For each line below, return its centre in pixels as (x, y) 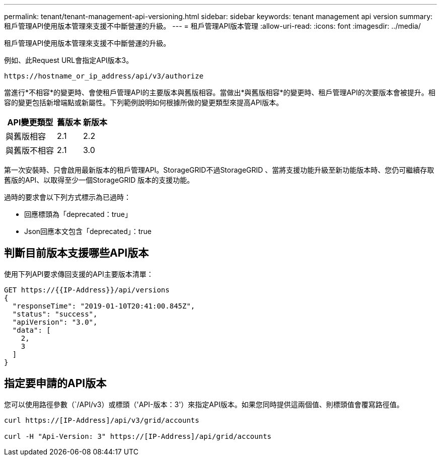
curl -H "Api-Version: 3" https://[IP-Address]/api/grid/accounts (138, 436)
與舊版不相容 (30, 150)
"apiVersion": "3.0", (55, 322)
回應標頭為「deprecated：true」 (78, 214)
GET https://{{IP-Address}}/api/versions (87, 290)
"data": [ (31, 330)
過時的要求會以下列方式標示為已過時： (67, 197)
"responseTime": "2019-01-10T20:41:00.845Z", (104, 306)
